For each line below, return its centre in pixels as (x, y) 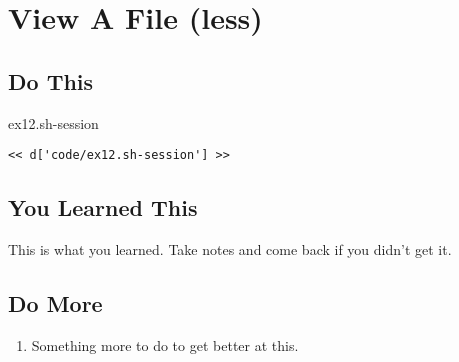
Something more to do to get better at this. (165, 344)
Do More (55, 303)
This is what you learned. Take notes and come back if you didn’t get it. (230, 249)
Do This (51, 80)
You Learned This (103, 207)
